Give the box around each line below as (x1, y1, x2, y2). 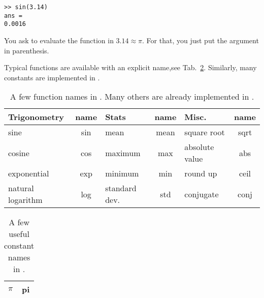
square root (184, 126, 225, 138)
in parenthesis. (4, 45, 49, 55)
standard (105, 182, 137, 194)
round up (184, 167, 217, 180)
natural (8, 182, 34, 194)
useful (9, 228, 29, 240)
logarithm (8, 194, 43, 206)
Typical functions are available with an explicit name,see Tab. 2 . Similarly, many (4, 62, 257, 73)
